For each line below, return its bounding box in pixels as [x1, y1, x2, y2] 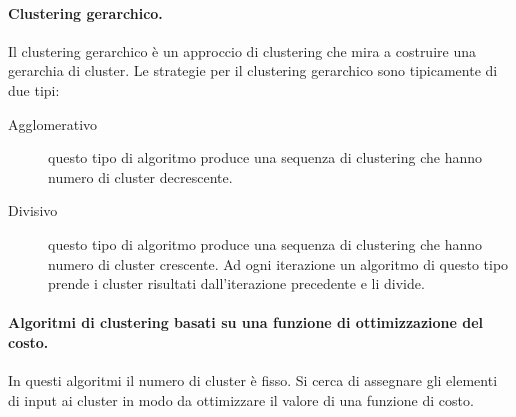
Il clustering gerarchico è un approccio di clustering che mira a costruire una [8, 40, 476, 61]
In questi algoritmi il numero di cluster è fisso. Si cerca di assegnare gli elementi [8, 370, 498, 391]
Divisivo [8, 200, 58, 221]
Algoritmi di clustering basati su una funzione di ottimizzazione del [8, 312, 484, 333]
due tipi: [8, 79, 60, 100]
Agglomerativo [8, 113, 98, 134]
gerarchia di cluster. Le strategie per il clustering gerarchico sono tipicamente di [8, 60, 498, 81]
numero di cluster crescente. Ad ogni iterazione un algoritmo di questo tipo [48, 253, 509, 274]
